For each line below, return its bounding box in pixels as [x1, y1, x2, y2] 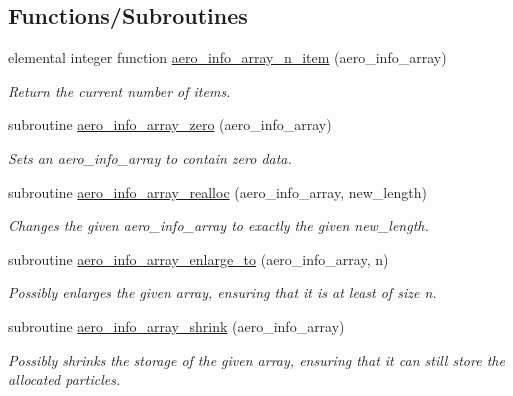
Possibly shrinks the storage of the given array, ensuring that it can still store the [8, 349, 505, 370]
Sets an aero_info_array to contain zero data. [8, 147, 292, 168]
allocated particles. [8, 369, 121, 390]
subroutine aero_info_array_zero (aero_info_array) [8, 114, 332, 135]
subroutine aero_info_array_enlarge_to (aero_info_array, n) [8, 248, 389, 269]
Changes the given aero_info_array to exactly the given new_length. [8, 215, 429, 236]
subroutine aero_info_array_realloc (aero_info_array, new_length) [8, 181, 427, 202]
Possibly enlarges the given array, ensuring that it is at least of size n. [8, 282, 437, 303]
